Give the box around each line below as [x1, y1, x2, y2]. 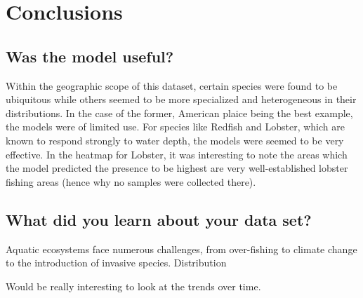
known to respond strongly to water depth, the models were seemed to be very [6, 133, 344, 147]
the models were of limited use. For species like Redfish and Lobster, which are [6, 119, 345, 134]
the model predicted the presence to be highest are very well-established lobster [6, 161, 348, 175]
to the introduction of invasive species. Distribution [6, 255, 227, 270]
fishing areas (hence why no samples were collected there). [6, 174, 256, 189]
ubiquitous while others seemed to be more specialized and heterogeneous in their [6, 92, 357, 107]
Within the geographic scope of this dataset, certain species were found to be [6, 78, 338, 93]
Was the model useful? [6, 45, 174, 67]
